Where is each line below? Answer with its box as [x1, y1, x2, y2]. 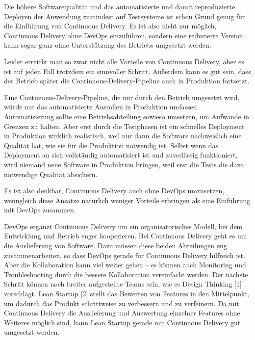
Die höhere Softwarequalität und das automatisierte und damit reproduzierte [4, 1, 235, 11]
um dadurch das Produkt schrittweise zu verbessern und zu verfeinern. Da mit [4, 298, 239, 308]
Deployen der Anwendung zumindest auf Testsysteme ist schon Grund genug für [4, 11, 245, 21]
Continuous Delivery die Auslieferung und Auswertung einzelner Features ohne [4, 308, 240, 318]
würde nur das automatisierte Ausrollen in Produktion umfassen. [4, 102, 199, 112]
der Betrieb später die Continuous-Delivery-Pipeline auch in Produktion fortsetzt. [4, 76, 250, 86]
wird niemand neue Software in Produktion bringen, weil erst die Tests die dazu [4, 159, 244, 169]
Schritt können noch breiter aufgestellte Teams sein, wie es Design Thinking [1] [4, 279, 242, 289]
